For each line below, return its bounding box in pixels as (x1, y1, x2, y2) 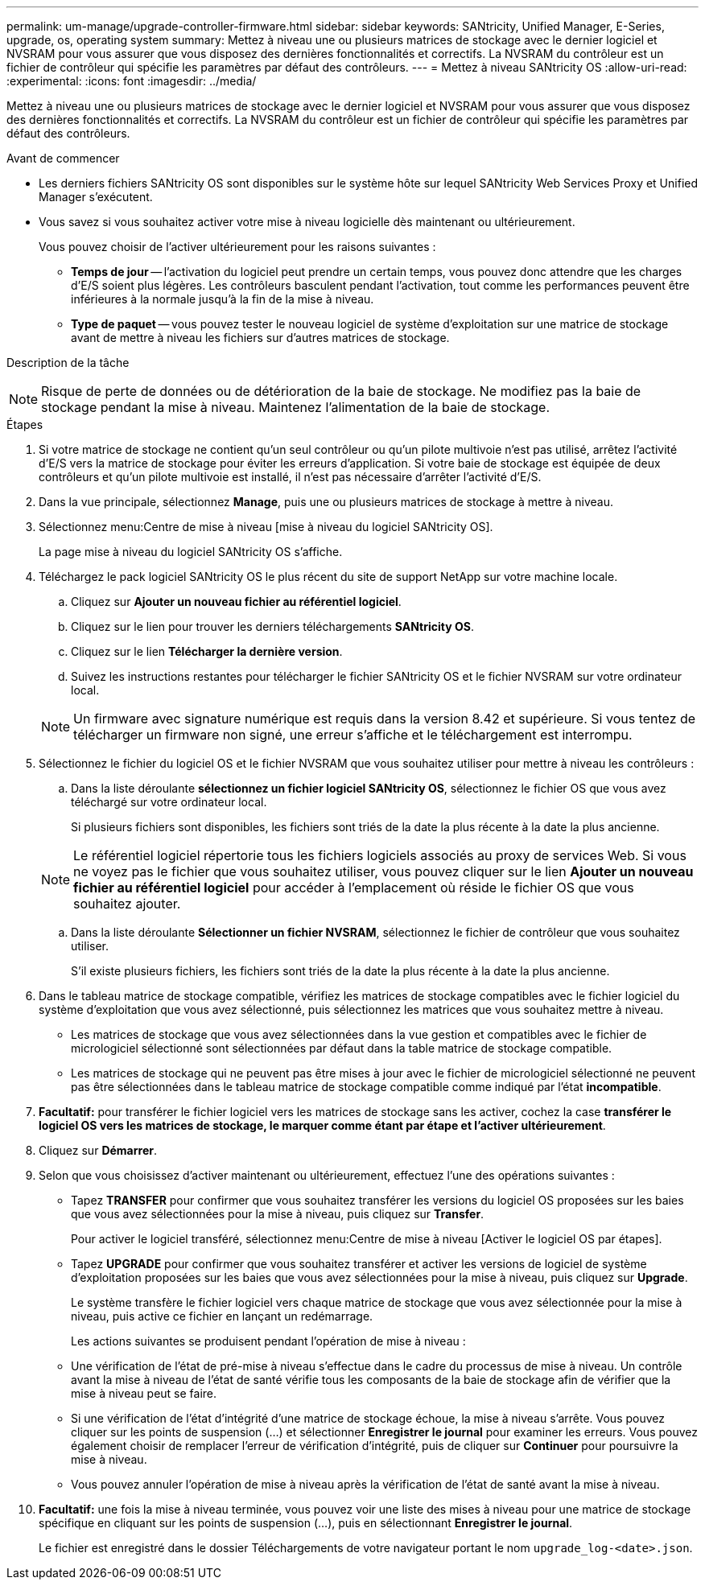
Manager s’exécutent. (39, 190, 153, 204)
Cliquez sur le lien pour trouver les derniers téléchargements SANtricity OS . (71, 620, 474, 633)
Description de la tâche (6, 356, 130, 369)
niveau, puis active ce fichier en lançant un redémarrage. (71, 1309, 373, 1323)
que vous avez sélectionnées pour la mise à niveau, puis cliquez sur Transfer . (71, 1207, 484, 1221)
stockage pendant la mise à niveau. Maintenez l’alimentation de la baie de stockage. (41, 399, 550, 415)
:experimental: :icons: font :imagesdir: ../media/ (6, 74, 257, 88)
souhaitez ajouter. (73, 896, 181, 912)
